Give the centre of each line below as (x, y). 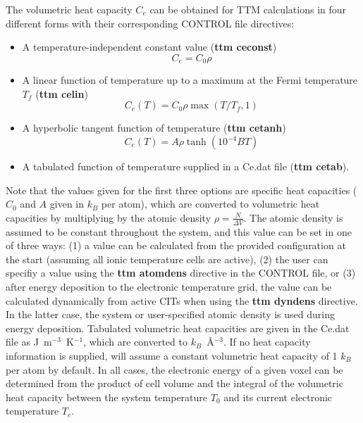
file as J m (29, 342)
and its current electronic (278, 397)
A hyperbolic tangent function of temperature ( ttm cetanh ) (154, 128)
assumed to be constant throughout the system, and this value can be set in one (179, 231)
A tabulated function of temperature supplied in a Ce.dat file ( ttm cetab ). (186, 166)
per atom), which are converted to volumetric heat (210, 204)
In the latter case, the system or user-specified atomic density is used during (170, 314)
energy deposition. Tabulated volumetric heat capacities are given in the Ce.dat (178, 328)
